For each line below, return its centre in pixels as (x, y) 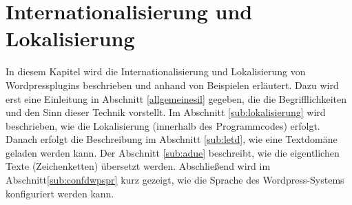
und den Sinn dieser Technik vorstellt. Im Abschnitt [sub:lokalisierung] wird (166, 112)
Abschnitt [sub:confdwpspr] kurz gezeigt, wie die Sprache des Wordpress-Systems (175, 180)
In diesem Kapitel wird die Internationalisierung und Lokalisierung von (156, 71)
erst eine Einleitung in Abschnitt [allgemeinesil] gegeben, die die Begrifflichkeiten (176, 98)
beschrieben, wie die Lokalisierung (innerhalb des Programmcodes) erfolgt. (163, 125)
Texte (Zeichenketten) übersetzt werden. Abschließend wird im (138, 166)
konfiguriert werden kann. (60, 193)
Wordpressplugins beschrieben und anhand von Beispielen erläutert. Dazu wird (172, 85)
